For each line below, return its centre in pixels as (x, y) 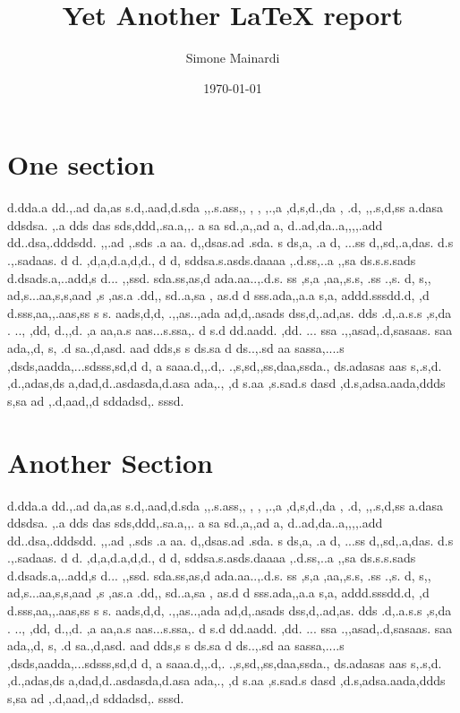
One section (81, 164)
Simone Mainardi (233, 58)
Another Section (110, 462)
